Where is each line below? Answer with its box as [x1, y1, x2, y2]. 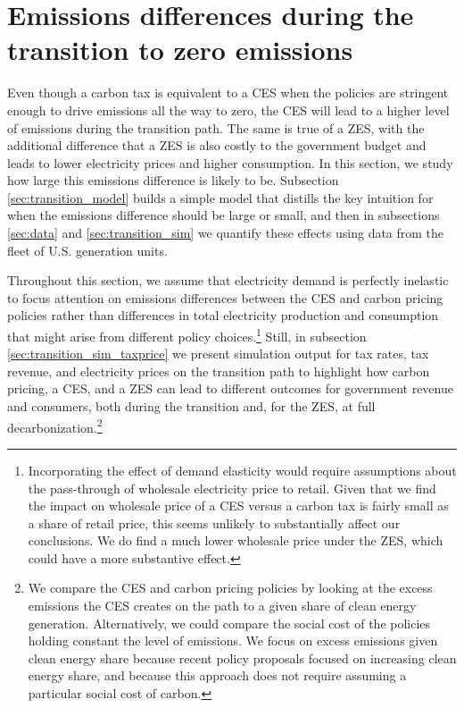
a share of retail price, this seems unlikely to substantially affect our [28, 513, 401, 532]
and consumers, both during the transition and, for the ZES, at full [7, 397, 376, 416]
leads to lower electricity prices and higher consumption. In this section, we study [7, 153, 453, 172]
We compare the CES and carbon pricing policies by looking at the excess [28, 578, 433, 597]
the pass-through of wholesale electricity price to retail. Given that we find [28, 478, 436, 497]
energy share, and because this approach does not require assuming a [28, 666, 407, 685]
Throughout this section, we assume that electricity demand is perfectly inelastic [7, 271, 449, 290]
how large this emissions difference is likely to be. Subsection [7, 171, 339, 190]
